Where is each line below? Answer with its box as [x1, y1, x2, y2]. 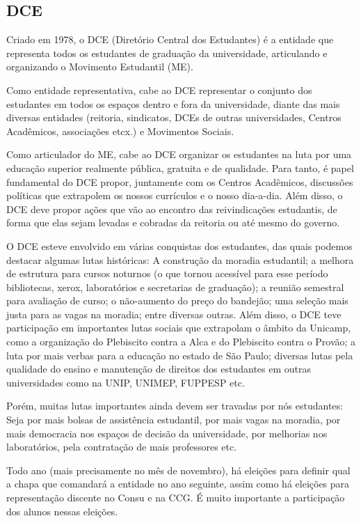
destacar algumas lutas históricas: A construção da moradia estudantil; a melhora [6, 252, 354, 267]
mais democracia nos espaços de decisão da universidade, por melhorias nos [6, 426, 328, 440]
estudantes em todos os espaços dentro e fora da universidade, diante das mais [6, 96, 340, 111]
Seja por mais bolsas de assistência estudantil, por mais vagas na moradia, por [6, 412, 341, 427]
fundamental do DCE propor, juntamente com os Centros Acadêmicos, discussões [6, 174, 353, 189]
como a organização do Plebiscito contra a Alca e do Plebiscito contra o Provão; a [6, 334, 356, 349]
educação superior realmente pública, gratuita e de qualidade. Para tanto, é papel [6, 160, 354, 175]
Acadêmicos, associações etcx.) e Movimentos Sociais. [6, 123, 234, 138]
